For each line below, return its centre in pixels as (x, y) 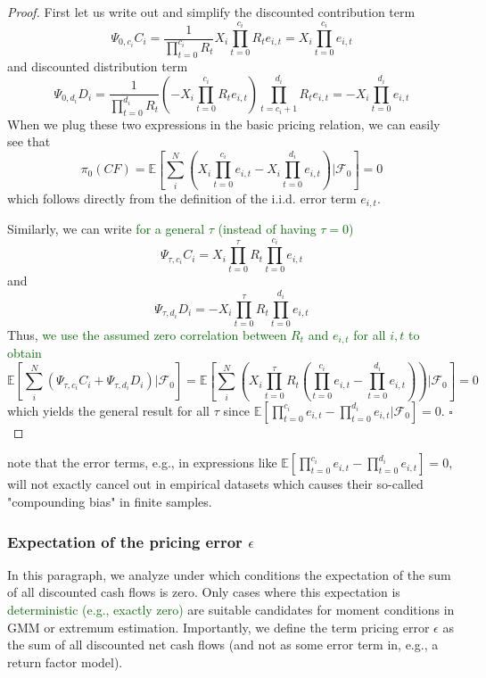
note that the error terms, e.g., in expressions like (142, 463)
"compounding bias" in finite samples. (110, 502)
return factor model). (65, 661)
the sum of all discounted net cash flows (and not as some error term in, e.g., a (223, 645)
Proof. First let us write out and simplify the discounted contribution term (211, 12)
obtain (25, 353)
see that (29, 141)
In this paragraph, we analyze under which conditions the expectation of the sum (229, 574)
